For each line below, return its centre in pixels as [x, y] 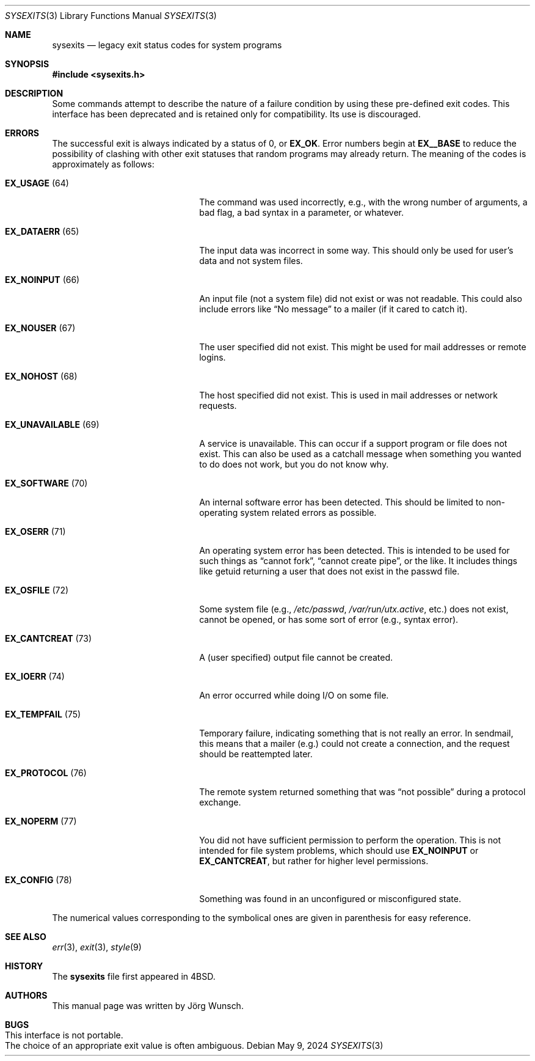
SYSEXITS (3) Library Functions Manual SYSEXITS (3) [111, 16]
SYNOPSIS [27, 64]
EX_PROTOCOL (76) [46, 773]
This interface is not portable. [64, 1035]
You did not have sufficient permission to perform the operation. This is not [350, 840]
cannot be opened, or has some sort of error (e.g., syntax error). [329, 619]
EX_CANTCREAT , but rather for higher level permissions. [314, 861]
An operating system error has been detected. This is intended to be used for [355, 550]
